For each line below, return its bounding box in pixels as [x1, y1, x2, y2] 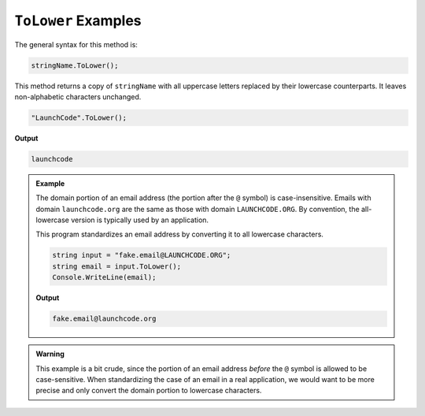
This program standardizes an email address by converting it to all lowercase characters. [35, 229, 324, 240]
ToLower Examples [14, 12, 142, 29]
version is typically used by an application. [71, 215, 209, 225]
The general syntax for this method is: [14, 39, 138, 49]
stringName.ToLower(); [31, 61, 119, 70]
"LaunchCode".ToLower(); [31, 113, 128, 122]
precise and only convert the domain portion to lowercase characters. [35, 386, 262, 396]
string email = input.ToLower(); [52, 262, 181, 271]
